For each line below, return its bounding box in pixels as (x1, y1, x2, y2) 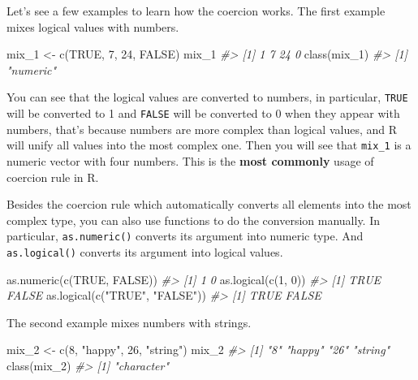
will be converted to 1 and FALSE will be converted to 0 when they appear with (6, 105, 400, 122)
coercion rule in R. (6, 168, 99, 185)
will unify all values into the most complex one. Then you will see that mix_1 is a (6, 136, 412, 153)
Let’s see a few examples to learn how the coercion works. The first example (6, 2, 386, 19)
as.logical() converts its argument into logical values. (6, 243, 283, 260)
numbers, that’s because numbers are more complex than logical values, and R (6, 120, 397, 137)
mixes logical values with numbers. (6, 18, 179, 35)
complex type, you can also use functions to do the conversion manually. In (6, 211, 381, 228)
